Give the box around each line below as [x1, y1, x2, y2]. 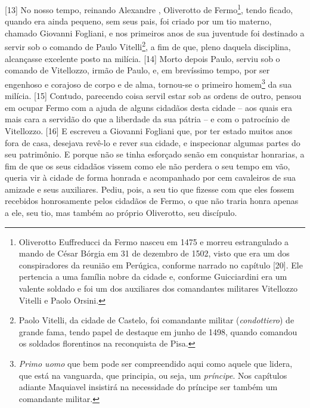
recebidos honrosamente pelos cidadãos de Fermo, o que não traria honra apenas [5, 194, 299, 207]
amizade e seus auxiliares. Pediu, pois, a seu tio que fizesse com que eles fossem [5, 183, 294, 195]
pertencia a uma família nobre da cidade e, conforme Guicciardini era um [18, 270, 287, 283]
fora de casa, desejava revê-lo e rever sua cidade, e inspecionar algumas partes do [5, 136, 300, 149]
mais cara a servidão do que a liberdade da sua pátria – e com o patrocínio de [5, 113, 290, 125]
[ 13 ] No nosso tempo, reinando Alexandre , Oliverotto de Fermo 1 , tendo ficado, [5, 2, 293, 16]
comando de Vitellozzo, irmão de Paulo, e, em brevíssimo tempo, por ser [5, 64, 270, 76]
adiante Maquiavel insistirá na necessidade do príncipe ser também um [18, 381, 278, 393]
